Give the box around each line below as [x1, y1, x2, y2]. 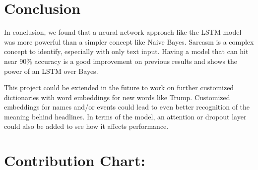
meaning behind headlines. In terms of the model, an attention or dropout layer [4, 111, 247, 121]
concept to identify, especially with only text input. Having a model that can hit [4, 46, 249, 57]
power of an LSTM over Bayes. [4, 65, 98, 76]
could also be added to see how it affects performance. [4, 121, 169, 131]
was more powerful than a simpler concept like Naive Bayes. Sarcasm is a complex [4, 36, 254, 47]
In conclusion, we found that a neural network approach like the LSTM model [4, 27, 242, 37]
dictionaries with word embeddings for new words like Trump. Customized [4, 92, 230, 102]
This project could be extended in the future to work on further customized [4, 82, 234, 93]
